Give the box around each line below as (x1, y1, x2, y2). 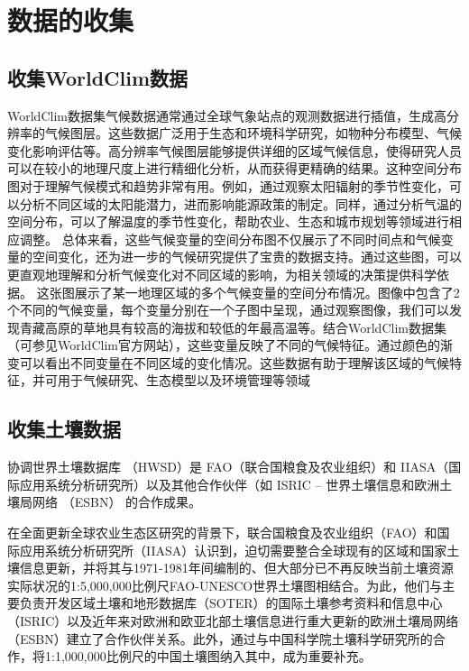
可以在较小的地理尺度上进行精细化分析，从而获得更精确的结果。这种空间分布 (7, 159, 462, 178)
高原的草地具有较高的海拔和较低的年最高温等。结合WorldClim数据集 (44, 317, 446, 336)
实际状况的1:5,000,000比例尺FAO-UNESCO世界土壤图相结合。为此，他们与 (7, 575, 443, 594)
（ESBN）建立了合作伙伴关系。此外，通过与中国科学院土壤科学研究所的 (7, 629, 433, 648)
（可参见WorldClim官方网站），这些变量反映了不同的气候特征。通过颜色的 (7, 335, 440, 354)
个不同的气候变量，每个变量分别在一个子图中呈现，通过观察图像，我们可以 (7, 300, 449, 319)
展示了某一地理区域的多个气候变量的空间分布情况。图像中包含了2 (74, 282, 460, 301)
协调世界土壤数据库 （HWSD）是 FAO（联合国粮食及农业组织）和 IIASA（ (7, 457, 449, 476)
